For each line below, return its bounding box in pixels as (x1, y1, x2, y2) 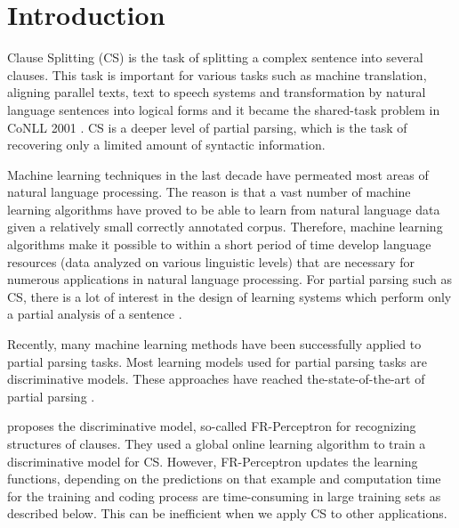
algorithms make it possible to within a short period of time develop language (7, 235, 431, 254)
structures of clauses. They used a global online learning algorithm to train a (7, 435, 426, 452)
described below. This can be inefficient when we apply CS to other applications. (7, 504, 447, 523)
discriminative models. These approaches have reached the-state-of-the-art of (7, 370, 425, 388)
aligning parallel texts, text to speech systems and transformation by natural (7, 83, 426, 102)
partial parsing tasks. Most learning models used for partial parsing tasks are (7, 352, 427, 370)
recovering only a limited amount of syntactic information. (7, 135, 326, 154)
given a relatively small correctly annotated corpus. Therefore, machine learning (7, 217, 443, 236)
